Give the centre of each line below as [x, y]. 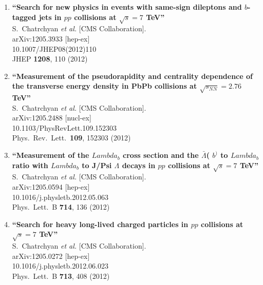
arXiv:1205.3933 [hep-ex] [51, 38]
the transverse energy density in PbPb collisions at [105, 86]
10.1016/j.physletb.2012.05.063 [60, 197]
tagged [24, 17]
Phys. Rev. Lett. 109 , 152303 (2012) [71, 138]
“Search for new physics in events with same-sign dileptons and [127, 7]
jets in [50, 17]
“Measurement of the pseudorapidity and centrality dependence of [132, 76]
